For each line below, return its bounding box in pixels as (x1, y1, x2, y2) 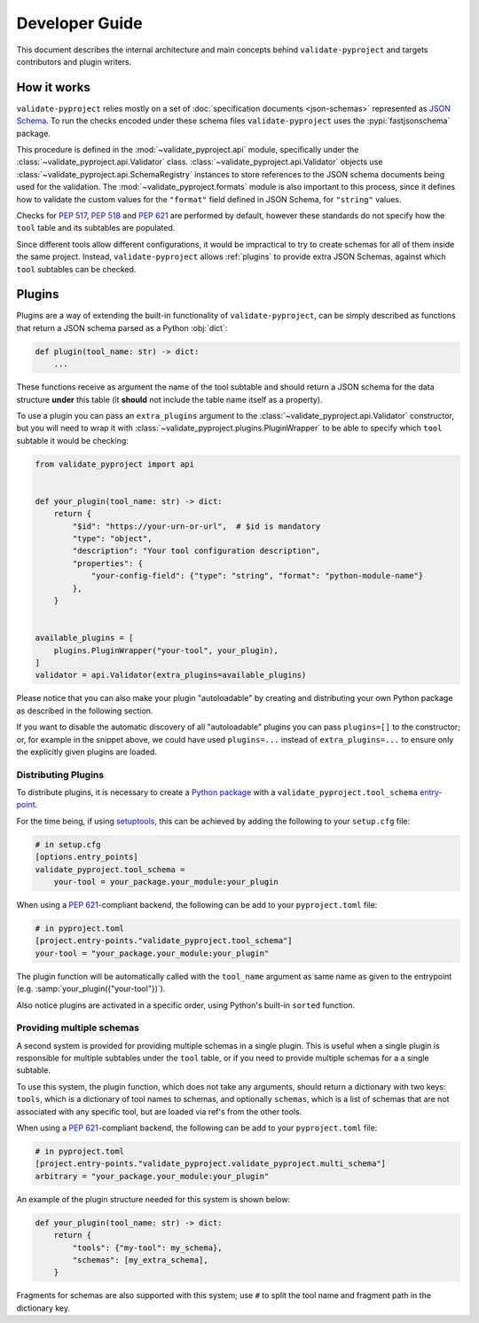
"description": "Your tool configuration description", (72, 546, 321, 556)
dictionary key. (16, 1303, 71, 1313)
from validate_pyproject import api (35, 459, 195, 469)
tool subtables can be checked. (16, 264, 137, 274)
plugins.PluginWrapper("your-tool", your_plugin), (53, 645, 279, 656)
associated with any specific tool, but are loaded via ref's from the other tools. (16, 1106, 302, 1117)
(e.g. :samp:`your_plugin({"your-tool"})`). (16, 983, 166, 994)
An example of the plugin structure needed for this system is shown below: (16, 1193, 291, 1204)
